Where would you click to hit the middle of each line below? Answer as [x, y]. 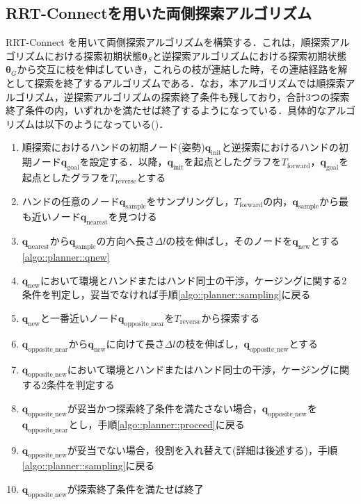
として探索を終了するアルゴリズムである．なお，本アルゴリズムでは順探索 [176, 82]
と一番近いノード [79, 317]
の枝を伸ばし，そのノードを [229, 241]
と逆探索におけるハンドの [280, 147]
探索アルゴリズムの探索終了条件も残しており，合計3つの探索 [211, 96]
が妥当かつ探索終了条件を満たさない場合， [165, 408]
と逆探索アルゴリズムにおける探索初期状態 [249, 55]
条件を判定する [80, 385]
